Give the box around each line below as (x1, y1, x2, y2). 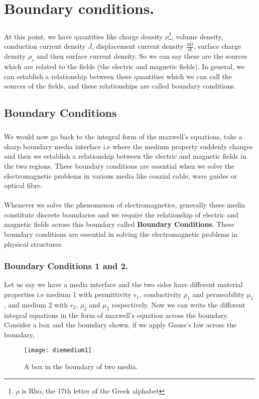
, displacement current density (92, 41, 184, 51)
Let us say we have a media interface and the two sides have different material (4, 279, 243, 290)
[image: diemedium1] (24, 347, 92, 354)
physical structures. (4, 238, 63, 249)
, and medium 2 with (4, 299, 68, 309)
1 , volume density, (168, 29, 223, 41)
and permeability (192, 289, 245, 299)
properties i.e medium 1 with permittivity (4, 289, 131, 299)
